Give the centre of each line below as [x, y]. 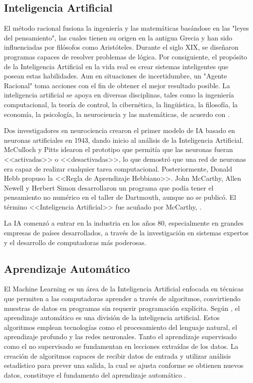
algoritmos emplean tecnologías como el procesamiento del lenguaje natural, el [121, 327]
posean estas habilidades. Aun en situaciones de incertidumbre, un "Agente [116, 76]
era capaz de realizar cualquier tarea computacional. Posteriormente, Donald [118, 168]
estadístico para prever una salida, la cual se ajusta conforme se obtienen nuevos [124, 365]
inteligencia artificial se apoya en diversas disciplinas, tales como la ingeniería [119, 95]
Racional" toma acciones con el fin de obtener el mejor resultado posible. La [117, 85]
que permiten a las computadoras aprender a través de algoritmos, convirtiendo [122, 298]
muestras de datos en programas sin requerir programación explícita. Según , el [122, 308]
